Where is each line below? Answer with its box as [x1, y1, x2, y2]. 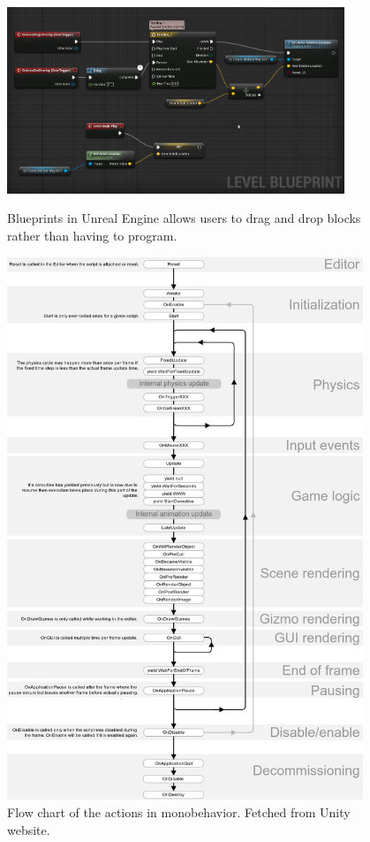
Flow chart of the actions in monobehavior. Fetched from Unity [7, 802, 351, 821]
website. [7, 820, 50, 838]
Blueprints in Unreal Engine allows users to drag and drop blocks [7, 209, 361, 227]
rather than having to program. [7, 226, 177, 244]
